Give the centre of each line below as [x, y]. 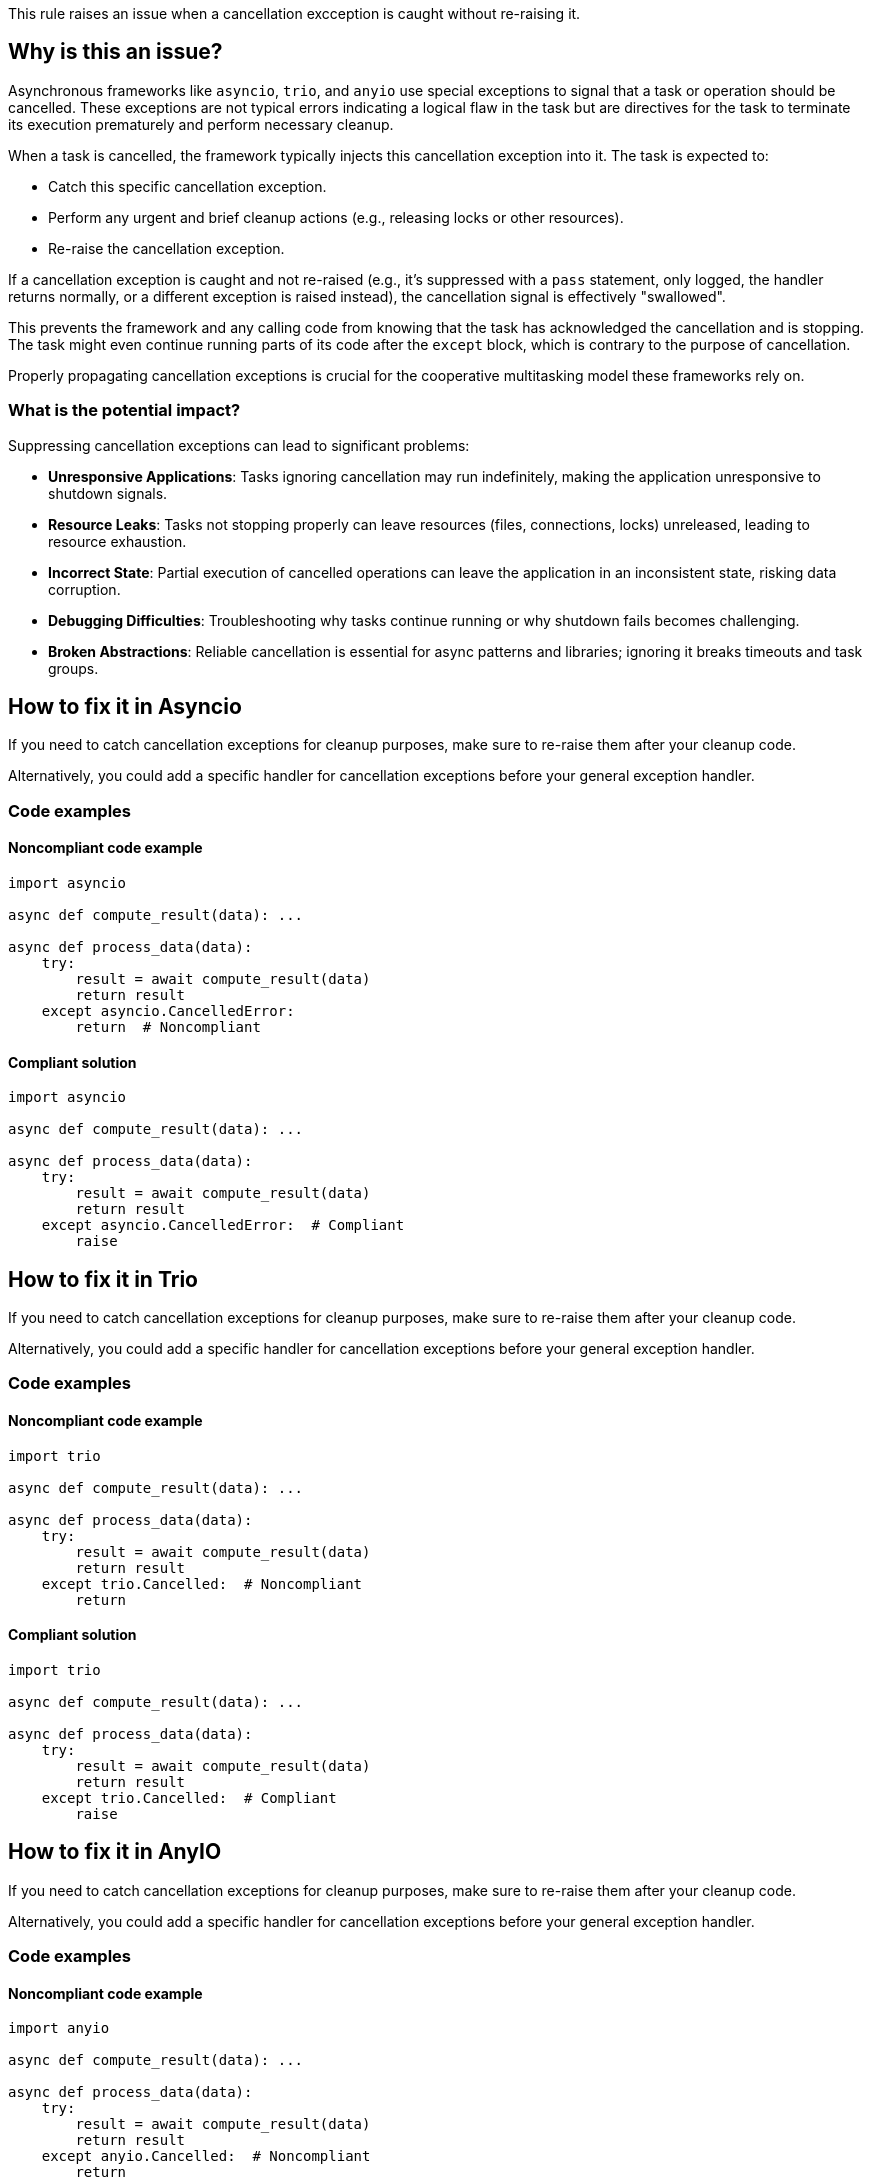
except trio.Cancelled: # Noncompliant [202, 1583]
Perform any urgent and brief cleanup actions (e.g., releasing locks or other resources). [336, 217]
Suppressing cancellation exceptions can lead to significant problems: [239, 445]
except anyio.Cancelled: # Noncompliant [206, 2156]
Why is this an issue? [115, 52]
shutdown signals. [108, 493]
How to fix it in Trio [103, 1279]
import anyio [59, 2028]
